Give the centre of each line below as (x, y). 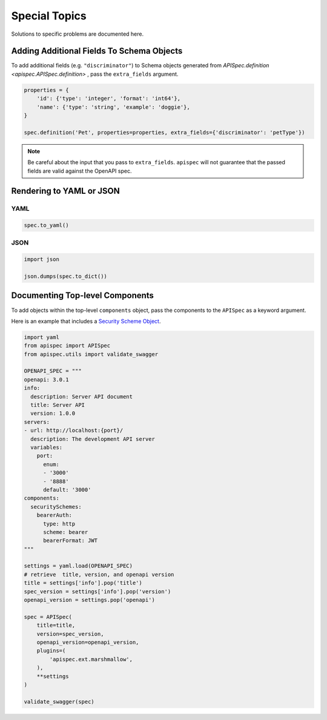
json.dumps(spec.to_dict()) (65, 276)
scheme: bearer (66, 532)
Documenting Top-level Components (83, 296)
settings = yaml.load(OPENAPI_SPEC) (78, 566)
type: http (59, 523)
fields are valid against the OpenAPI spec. (80, 171)
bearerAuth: (54, 515)
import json (42, 259)
